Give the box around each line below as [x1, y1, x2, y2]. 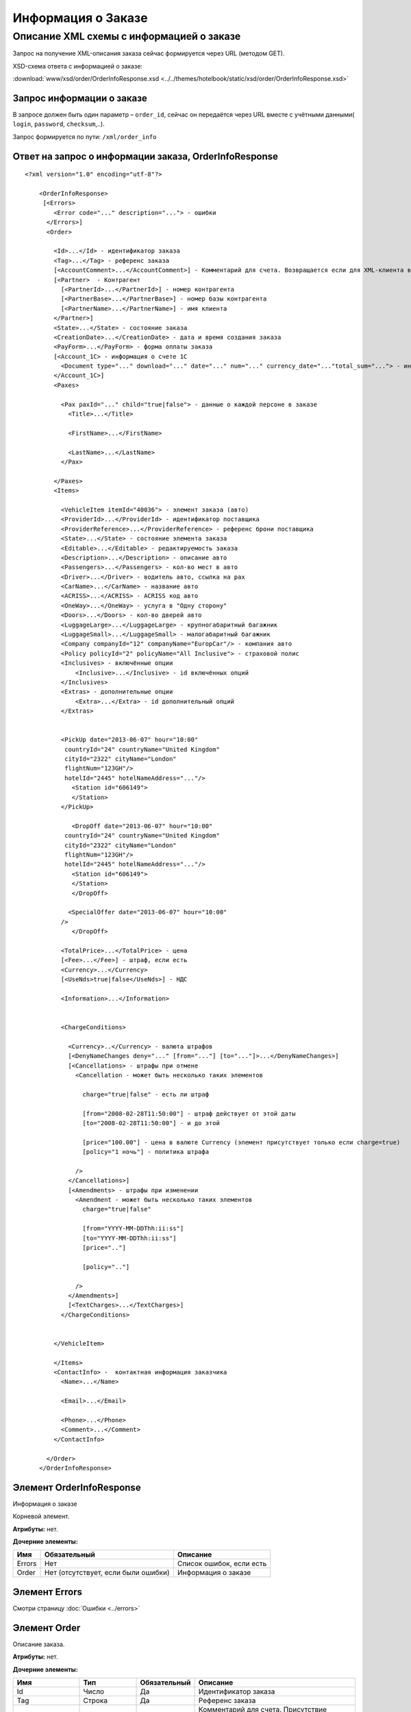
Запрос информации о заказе [12, 92, 147, 104]
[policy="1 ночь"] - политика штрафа [82, 1148, 209, 1156]
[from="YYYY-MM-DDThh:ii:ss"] [82, 1224, 184, 1233]
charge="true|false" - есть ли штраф [82, 1090, 209, 1098]
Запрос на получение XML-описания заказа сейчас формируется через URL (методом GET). [12, 49, 285, 58]
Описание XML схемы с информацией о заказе [12, 30, 241, 42]
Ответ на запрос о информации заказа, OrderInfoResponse [12, 151, 279, 162]
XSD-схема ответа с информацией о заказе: [12, 62, 143, 70]
